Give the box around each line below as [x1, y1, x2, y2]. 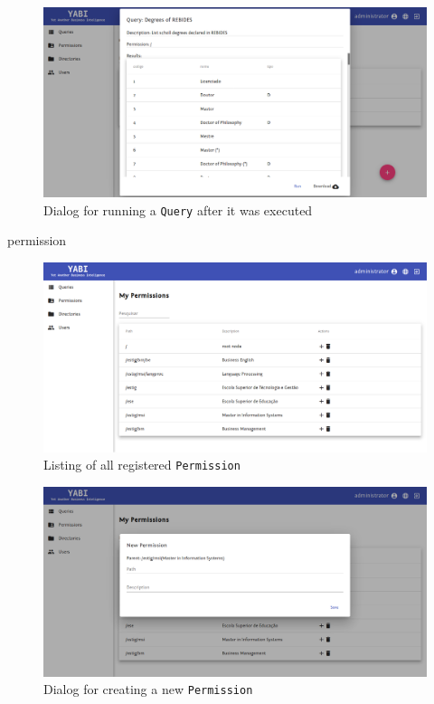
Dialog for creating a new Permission [43, 680, 253, 699]
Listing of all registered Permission [43, 455, 241, 474]
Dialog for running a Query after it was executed [43, 200, 313, 219]
